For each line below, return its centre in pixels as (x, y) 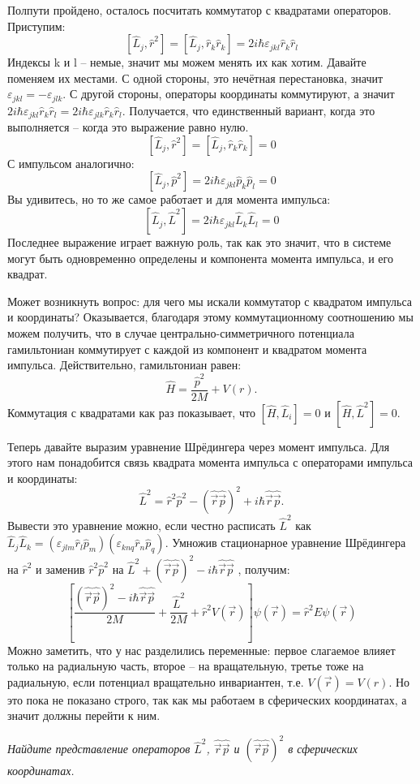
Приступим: (36, 26)
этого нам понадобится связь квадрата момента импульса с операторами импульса (210, 462)
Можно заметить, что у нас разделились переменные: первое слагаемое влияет (201, 650)
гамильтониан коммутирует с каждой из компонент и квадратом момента (187, 349)
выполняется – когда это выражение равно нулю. (128, 127)
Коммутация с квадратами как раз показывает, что (131, 412)
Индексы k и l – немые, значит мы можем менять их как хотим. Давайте (187, 62)
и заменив (60, 569)
